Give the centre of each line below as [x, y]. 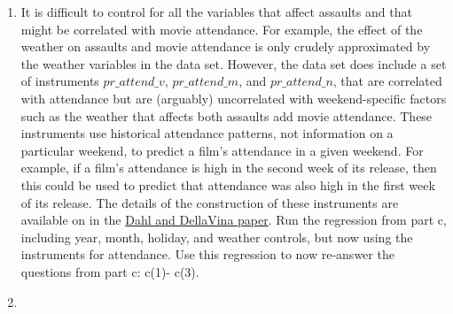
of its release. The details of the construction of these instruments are [210, 202]
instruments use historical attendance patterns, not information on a [207, 133]
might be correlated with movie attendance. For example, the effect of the [222, 29]
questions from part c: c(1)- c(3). [110, 271]
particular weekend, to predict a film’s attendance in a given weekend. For [222, 150]
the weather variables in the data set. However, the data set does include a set [234, 63]
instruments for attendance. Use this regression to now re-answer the [207, 254]
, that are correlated [387, 81]
